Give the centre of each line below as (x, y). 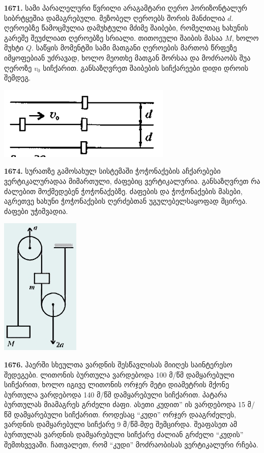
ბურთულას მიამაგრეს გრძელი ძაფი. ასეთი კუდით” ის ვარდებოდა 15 (125, 404)
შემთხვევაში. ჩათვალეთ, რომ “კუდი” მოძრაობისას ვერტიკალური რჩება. (131, 444)
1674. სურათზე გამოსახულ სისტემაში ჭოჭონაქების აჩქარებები (112, 171)
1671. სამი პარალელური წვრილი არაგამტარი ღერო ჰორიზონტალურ (126, 8)
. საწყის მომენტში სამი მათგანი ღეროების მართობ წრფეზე (134, 48)
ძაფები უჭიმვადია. (36, 211)
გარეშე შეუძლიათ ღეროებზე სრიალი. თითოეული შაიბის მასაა (113, 37)
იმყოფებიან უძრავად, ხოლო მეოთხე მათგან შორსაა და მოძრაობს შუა (127, 57)
